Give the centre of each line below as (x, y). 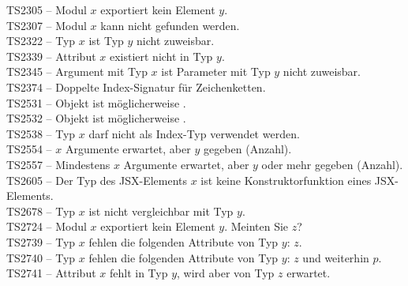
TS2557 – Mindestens (58, 164)
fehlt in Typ (138, 273)
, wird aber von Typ (226, 273)
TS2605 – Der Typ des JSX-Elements (97, 180)
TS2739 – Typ (41, 241)
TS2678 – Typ (41, 211)
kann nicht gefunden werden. (170, 25)
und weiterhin (336, 257)
